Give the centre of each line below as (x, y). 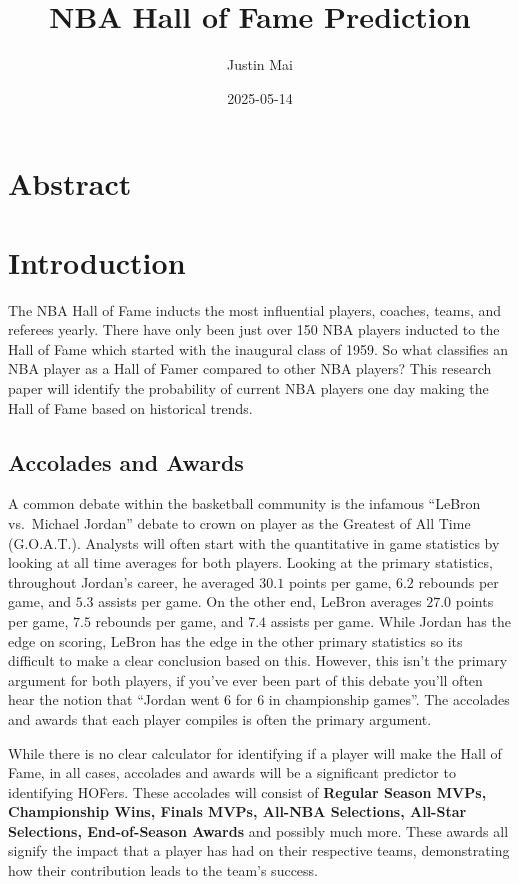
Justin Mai (259, 64)
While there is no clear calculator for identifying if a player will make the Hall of (255, 752)
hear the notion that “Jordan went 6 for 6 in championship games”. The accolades (259, 699)
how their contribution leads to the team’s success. (163, 870)
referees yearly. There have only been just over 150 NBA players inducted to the (254, 329)
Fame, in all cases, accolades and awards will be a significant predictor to (232, 772)
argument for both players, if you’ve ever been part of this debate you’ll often (245, 679)
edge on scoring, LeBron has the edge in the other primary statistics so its (235, 640)
